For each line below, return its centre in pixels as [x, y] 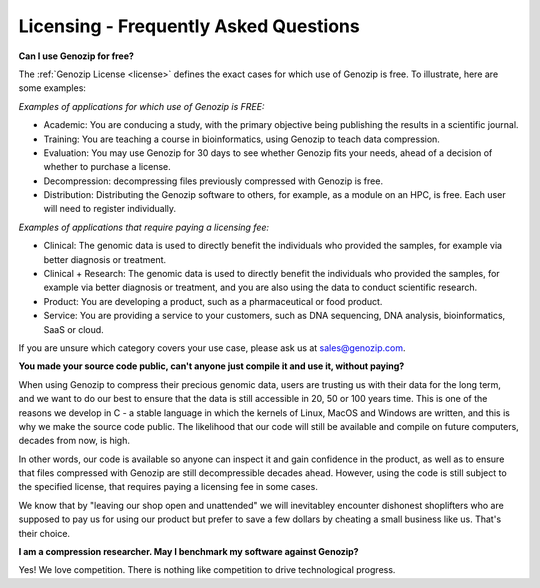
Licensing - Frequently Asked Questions [189, 26]
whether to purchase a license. [107, 167]
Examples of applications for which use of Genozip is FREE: [141, 106]
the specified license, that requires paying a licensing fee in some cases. [168, 487]
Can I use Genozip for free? [76, 56]
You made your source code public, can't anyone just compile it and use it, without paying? [211, 366]
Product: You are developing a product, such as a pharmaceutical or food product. [213, 301]
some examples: [52, 88]
